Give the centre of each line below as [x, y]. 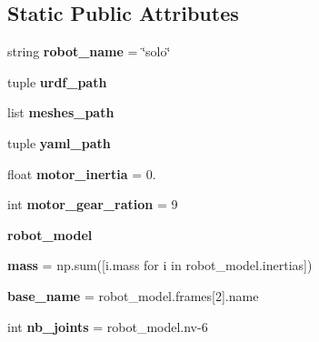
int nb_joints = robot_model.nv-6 [108, 326]
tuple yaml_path [59, 142]
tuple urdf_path [57, 81]
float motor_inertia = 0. [82, 173]
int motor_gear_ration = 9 [93, 204]
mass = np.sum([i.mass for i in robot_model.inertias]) [160, 265]
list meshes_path [61, 112]
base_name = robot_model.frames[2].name [133, 295]
